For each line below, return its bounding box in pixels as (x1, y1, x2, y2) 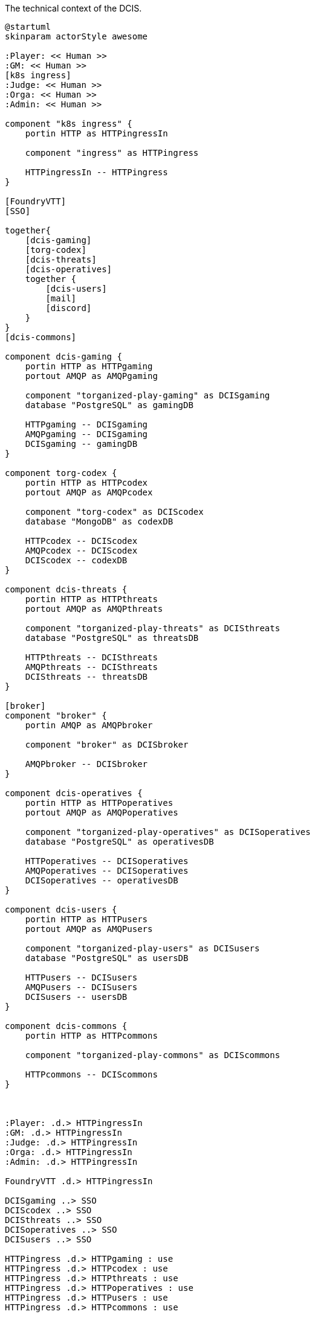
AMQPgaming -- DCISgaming (25, 429, 148, 439)
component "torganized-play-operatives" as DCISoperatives (25, 827, 311, 837)
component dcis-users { (5, 905, 117, 914)
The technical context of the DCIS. (5, 3, 142, 13)
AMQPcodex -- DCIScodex (25, 546, 138, 555)
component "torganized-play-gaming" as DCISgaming (25, 390, 270, 400)
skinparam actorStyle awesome (5, 32, 148, 41)
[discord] (45, 303, 92, 313)
